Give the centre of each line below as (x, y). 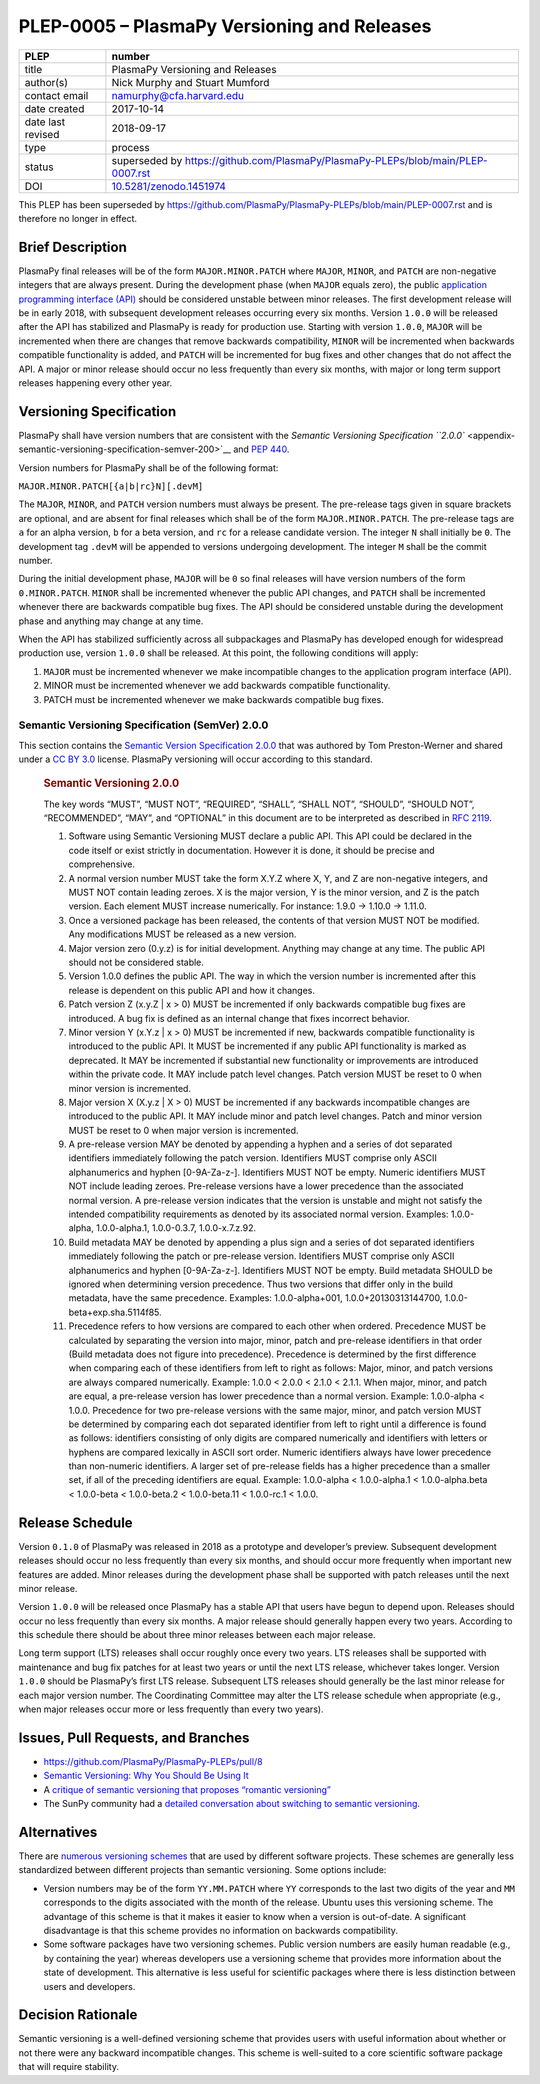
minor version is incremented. (130, 1088)
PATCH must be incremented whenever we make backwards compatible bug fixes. (213, 699)
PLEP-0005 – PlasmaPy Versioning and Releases (225, 26)
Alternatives (58, 1831)
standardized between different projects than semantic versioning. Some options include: (202, 1870)
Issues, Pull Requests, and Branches (134, 1737)
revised (42, 134)
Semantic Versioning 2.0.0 (111, 783)
